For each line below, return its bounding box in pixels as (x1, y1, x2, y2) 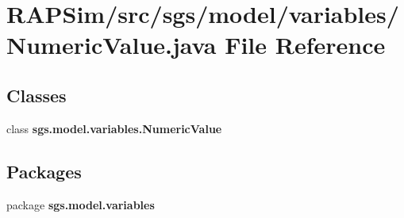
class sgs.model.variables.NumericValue (6, 120, 222, 136)
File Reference (225, 29, 386, 61)
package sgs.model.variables (6, 196, 155, 212)
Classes (6, 82, 67, 107)
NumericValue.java (6, 29, 217, 61)
